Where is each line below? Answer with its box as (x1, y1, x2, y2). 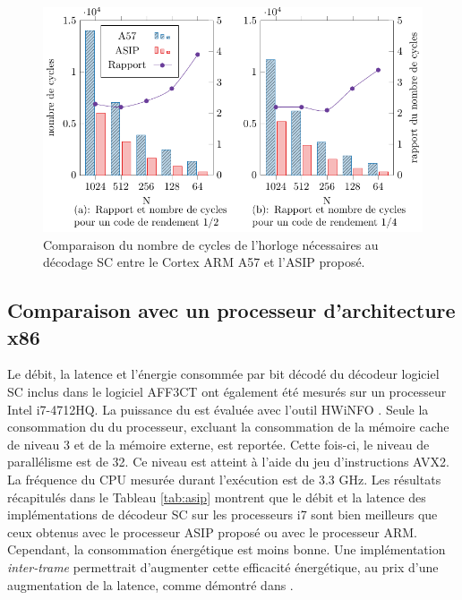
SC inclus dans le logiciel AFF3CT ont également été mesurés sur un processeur (7, 381, 447, 400)
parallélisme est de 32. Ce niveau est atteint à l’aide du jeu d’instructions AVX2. (7, 452, 449, 471)
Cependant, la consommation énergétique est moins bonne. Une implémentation (7, 540, 446, 559)
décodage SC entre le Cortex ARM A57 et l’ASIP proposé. (43, 253, 365, 271)
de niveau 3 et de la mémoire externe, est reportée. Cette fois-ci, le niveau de (7, 434, 430, 453)
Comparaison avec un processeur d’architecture (7, 296, 456, 324)
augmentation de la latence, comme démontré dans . (7, 575, 294, 594)
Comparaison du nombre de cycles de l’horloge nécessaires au (43, 235, 379, 253)
